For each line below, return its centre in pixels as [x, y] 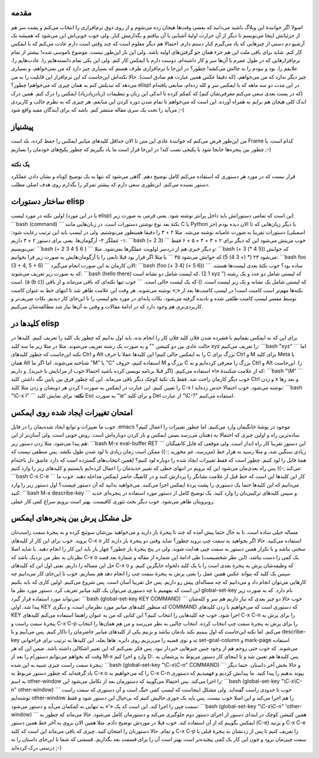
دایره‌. [123, 640]
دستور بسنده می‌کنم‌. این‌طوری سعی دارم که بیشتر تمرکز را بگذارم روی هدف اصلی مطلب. [110, 185]
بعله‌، [100, 640]
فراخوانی [31, 640]
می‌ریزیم [151, 640]
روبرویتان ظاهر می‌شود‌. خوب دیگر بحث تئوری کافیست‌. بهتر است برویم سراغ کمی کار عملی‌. [113, 501]
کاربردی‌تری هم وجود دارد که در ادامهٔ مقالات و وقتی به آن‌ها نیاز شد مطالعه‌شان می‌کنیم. [107, 307]
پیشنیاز [22, 127]
